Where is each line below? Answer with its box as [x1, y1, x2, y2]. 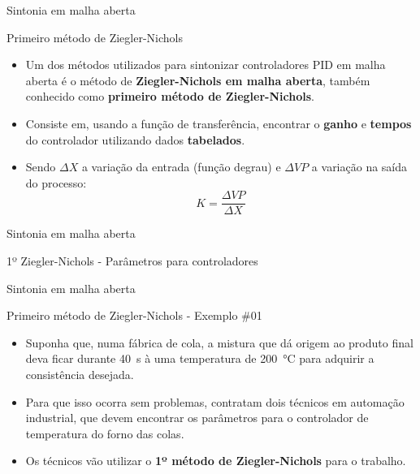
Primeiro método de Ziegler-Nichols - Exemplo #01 [6, 307, 262, 324]
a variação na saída [311, 158, 408, 175]
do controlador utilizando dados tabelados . [25, 131, 245, 148]
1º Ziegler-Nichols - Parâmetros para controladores [6, 252, 258, 269]
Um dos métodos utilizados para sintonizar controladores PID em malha [25, 56, 386, 73]
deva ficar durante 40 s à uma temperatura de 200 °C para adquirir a [25, 350, 375, 367]
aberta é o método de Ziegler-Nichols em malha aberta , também [25, 71, 370, 88]
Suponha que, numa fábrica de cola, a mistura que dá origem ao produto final [25, 334, 414, 351]
